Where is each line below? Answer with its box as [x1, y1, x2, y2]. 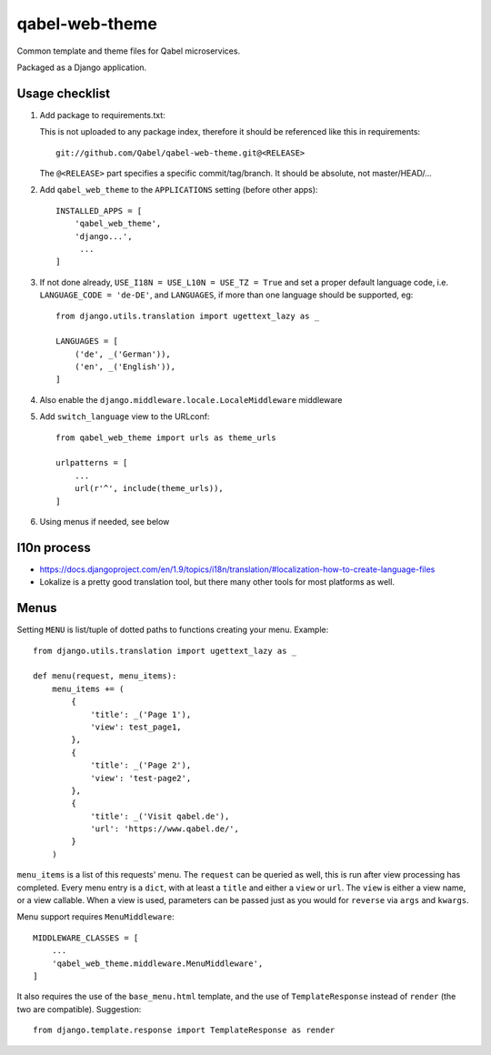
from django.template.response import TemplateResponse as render [33, 1025, 336, 1036]
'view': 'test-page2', [90, 773, 192, 783]
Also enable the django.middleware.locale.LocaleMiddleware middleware [39, 394, 343, 405]
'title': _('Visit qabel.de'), [90, 810, 230, 821]
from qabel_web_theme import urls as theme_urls [55, 432, 276, 443]
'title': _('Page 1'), [90, 709, 192, 719]
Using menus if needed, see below [39, 517, 170, 527]
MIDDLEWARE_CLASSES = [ [33, 932, 139, 943]
